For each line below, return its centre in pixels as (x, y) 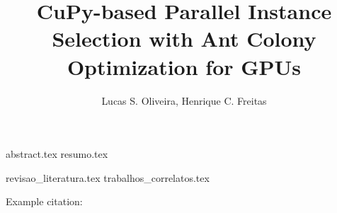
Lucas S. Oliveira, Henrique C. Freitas (184, 100)
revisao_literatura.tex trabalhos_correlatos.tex (108, 177)
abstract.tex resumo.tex (57, 154)
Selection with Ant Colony (184, 39)
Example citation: (44, 201)
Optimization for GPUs (184, 66)
